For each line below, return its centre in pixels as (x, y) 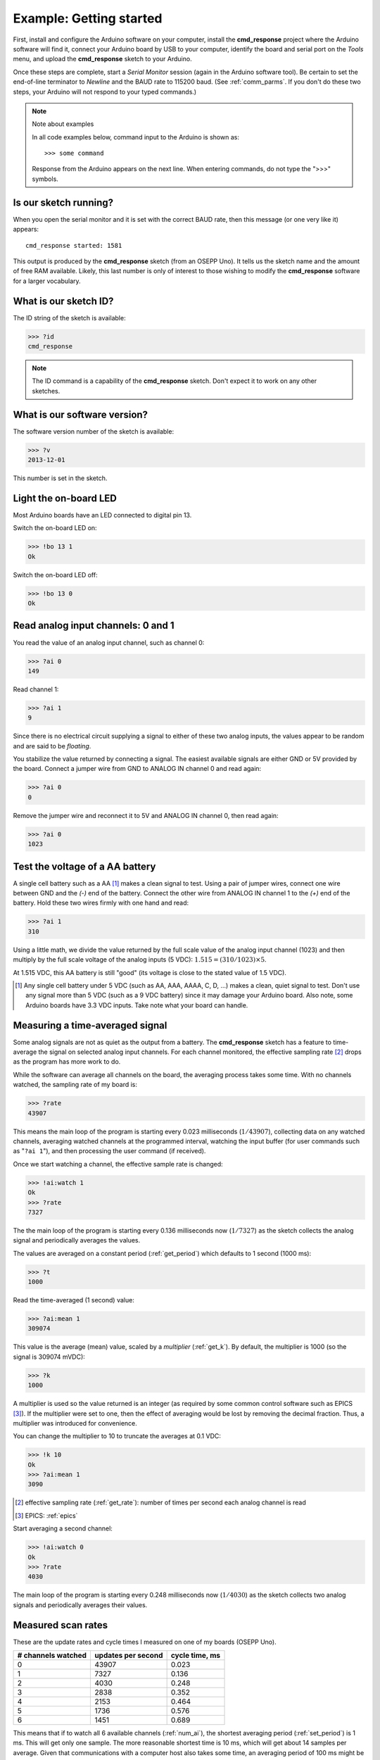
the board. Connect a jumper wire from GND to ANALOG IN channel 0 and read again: (137, 769)
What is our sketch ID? (63, 301)
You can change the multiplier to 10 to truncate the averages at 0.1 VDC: (117, 1436)
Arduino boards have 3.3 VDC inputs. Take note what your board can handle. (137, 1005)
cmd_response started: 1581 (74, 245)
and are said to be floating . (52, 746)
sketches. (46, 391)
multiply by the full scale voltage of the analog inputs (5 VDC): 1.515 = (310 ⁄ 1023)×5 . (140, 960)
